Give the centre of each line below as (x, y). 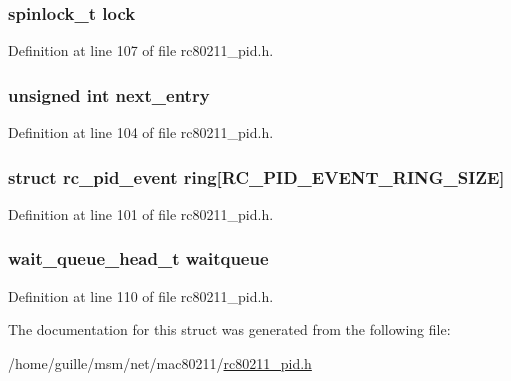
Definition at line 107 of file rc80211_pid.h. (141, 50)
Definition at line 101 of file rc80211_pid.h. (141, 213)
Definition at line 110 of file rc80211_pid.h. (141, 295)
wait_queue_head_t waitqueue (138, 258)
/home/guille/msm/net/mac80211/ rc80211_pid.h (160, 362)
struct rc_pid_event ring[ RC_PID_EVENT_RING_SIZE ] (256, 176)
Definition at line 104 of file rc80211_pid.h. (141, 132)
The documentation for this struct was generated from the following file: (229, 329)
